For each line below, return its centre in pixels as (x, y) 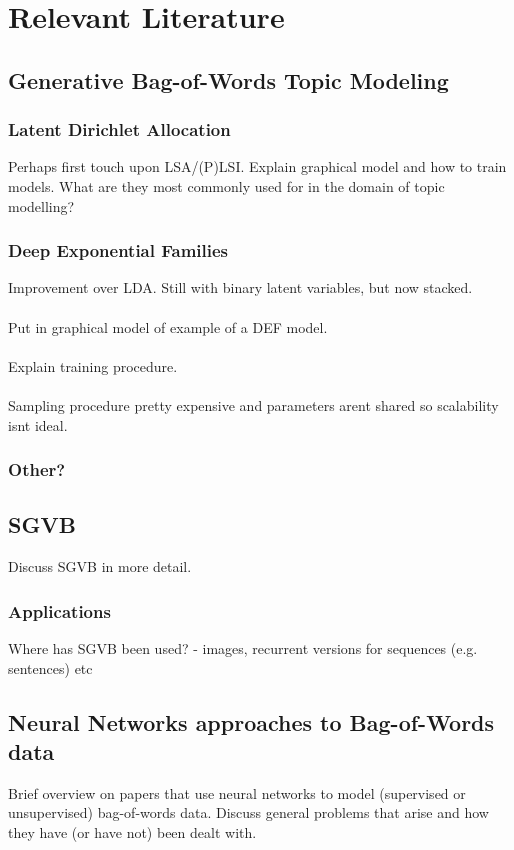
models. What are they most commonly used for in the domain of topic (226, 185)
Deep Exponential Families (118, 250)
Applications (59, 610)
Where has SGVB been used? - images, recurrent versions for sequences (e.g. (243, 647)
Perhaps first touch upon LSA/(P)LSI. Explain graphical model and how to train (257, 166)
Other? (37, 469)
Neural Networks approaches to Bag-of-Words (251, 721)
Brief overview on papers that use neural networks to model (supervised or (237, 792)
